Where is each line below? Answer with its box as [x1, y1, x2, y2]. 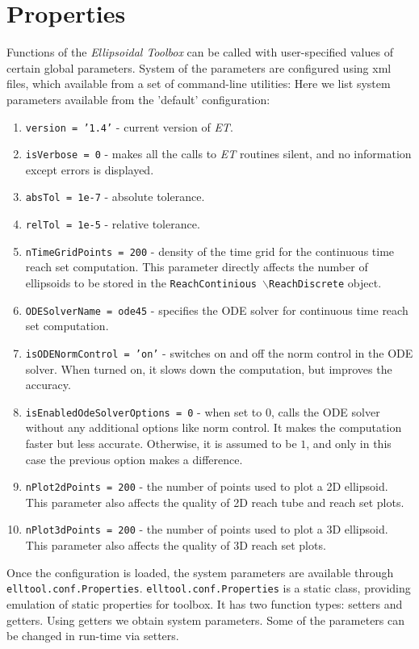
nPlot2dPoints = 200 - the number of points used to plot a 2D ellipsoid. [25, 478, 388, 495]
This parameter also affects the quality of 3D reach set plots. [25, 537, 326, 554]
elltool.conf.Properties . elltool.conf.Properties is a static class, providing [6, 580, 411, 597]
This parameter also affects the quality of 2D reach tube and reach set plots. [25, 493, 404, 510]
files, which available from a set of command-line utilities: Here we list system [6, 75, 391, 92]
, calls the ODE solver [270, 403, 380, 420]
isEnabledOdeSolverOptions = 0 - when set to [25, 403, 262, 420]
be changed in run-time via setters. [6, 627, 179, 644]
